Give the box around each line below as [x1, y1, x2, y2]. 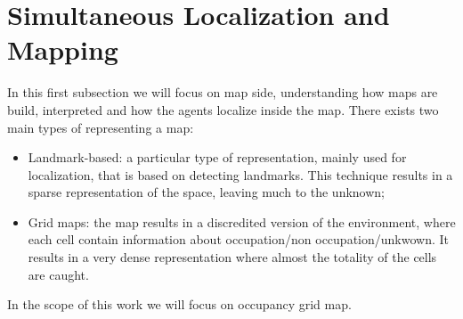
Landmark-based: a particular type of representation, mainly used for [28, 148, 407, 167]
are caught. [28, 265, 89, 283]
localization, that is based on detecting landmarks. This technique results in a [28, 165, 453, 184]
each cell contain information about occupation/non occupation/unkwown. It [28, 230, 450, 249]
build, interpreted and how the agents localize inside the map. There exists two [7, 100, 439, 119]
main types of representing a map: [7, 118, 194, 136]
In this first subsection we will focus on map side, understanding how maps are [7, 83, 438, 102]
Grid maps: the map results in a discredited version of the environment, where [28, 212, 456, 231]
